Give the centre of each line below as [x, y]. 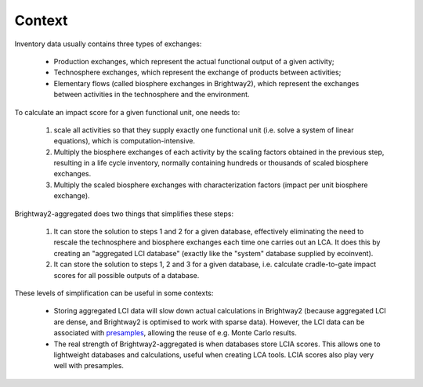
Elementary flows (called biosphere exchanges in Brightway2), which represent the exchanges [206, 83]
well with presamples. [89, 366]
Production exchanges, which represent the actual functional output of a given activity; [194, 61]
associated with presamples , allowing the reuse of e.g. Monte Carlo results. [175, 333]
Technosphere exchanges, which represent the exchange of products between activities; [197, 72]
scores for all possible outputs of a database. [127, 275]
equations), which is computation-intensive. [125, 141]
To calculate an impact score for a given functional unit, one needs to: [127, 112]
